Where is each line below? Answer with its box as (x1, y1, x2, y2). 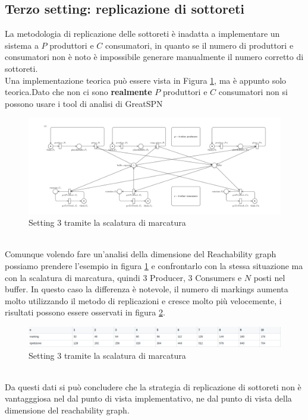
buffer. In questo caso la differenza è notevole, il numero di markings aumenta (5, 283, 288, 295)
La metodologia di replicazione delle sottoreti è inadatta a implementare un (5, 27, 280, 40)
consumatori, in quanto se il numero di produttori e (105, 39, 294, 51)
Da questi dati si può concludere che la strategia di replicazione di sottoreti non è (5, 380, 301, 393)
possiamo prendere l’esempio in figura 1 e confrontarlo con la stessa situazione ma (5, 260, 303, 272)
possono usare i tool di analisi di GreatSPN (5, 97, 163, 109)
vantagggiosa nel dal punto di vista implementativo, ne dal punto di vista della (5, 392, 292, 405)
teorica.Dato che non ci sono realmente (5, 86, 152, 98)
